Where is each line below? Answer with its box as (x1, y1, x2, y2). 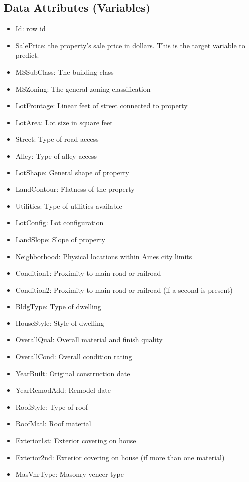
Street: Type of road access (15, 134, 99, 144)
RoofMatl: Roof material (15, 418, 91, 429)
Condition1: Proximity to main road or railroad (15, 268, 161, 278)
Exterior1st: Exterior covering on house (15, 435, 136, 446)
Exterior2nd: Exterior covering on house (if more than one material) (15, 452, 225, 462)
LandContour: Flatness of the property (15, 184, 135, 194)
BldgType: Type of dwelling (15, 301, 101, 312)
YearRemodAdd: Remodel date (15, 385, 111, 395)
